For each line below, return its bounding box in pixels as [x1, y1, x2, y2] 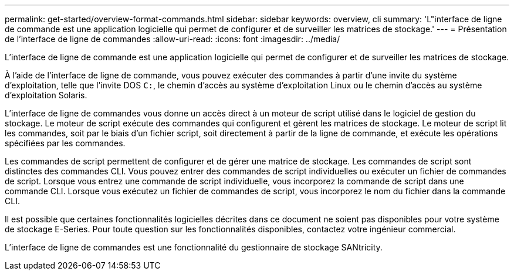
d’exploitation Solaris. [5, 90, 87, 100]
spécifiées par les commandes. [5, 138, 126, 148]
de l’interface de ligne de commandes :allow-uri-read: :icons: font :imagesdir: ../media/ [5, 34, 340, 44]
